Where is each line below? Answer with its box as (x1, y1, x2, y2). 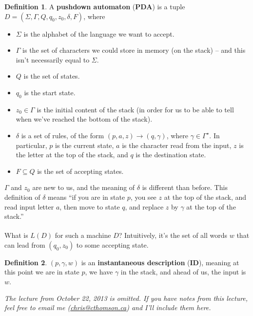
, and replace (125, 201, 164, 211)
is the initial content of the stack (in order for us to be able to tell (37, 104, 234, 114)
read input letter (4, 201, 54, 211)
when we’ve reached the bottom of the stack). (16, 114, 153, 124)
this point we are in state (4, 267, 79, 277)
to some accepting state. (76, 239, 149, 250)
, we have (85, 267, 113, 277)
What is (4, 230, 28, 240)
